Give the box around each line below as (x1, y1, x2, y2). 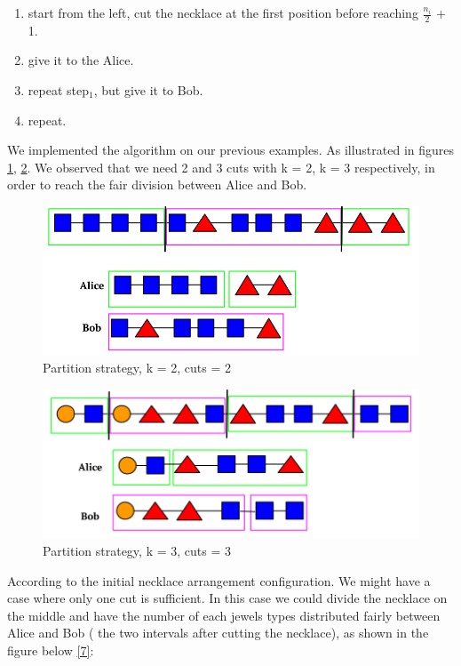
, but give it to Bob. (93, 81, 203, 100)
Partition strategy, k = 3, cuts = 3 (43, 542, 231, 560)
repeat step (28, 81, 89, 100)
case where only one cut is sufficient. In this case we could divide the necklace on (7, 589, 448, 607)
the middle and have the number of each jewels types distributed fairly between (7, 606, 441, 624)
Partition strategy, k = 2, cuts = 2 (43, 358, 231, 377)
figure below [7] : (7, 641, 94, 659)
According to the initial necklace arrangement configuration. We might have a (7, 571, 431, 590)
